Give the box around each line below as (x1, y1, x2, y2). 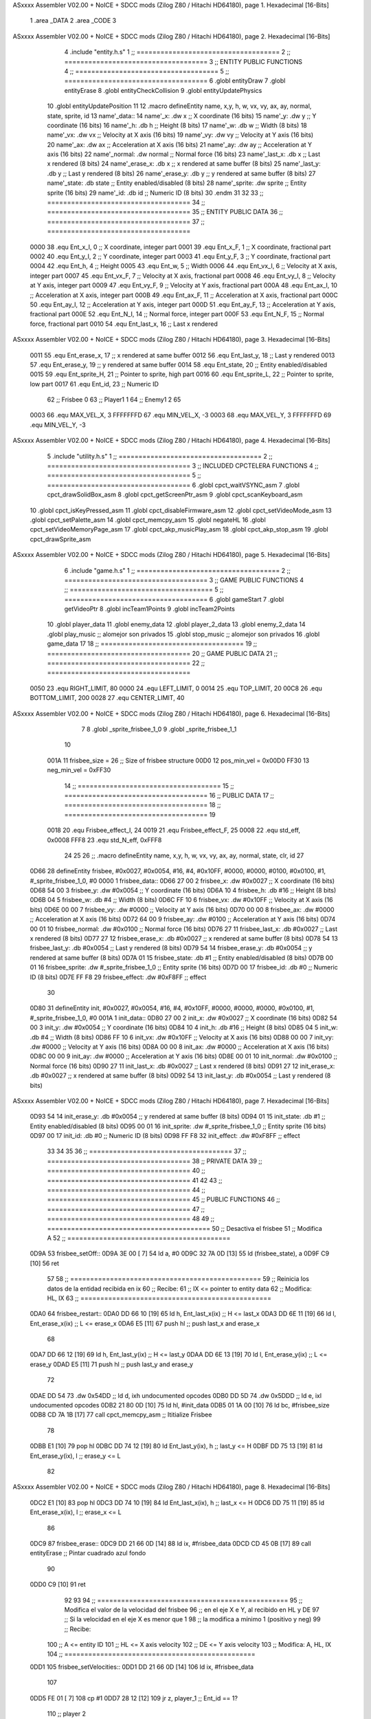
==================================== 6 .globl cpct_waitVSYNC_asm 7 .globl (47, 481, 300, 489)
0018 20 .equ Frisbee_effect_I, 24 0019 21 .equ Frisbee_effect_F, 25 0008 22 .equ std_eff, (47, 826, 300, 835)
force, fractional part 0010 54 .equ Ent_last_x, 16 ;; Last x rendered (30, 320, 218, 328)
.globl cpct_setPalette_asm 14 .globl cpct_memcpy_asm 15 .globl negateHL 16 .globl (30, 516, 266, 524)
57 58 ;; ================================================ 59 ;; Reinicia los (47, 1275, 309, 1283)
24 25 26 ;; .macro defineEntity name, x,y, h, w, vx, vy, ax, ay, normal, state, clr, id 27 (64, 851, 304, 859)
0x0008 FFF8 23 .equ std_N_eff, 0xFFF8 (47, 835, 162, 844)
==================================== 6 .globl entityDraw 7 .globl (64, 76, 286, 85)
